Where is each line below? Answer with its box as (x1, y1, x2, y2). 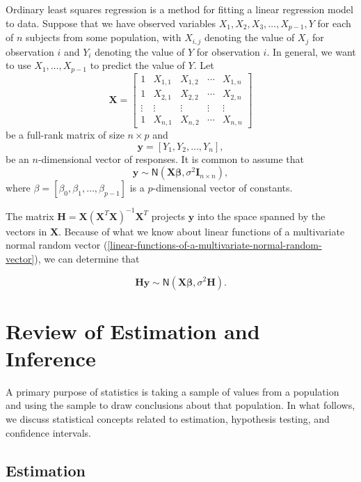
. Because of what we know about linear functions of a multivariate (58, 224, 345, 238)
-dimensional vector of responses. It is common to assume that (38, 151, 304, 166)
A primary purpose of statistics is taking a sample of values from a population (6, 384, 339, 398)
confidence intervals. (6, 425, 92, 440)
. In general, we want (266, 44, 356, 59)
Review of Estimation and (6, 316, 260, 345)
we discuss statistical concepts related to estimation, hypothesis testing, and (6, 412, 330, 426)
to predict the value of (90, 58, 185, 72)
